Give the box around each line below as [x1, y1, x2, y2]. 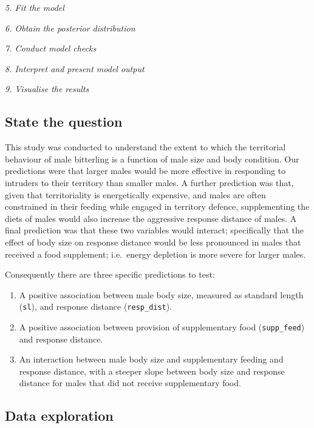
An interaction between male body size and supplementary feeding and [19, 353, 284, 366]
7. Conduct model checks [5, 42, 97, 55]
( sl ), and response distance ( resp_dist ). [19, 300, 172, 313]
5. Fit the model [5, 1, 64, 13]
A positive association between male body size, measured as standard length [19, 288, 304, 301]
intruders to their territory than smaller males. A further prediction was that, [5, 176, 294, 189]
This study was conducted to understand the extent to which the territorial [5, 141, 286, 153]
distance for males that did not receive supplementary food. [19, 376, 241, 389]
